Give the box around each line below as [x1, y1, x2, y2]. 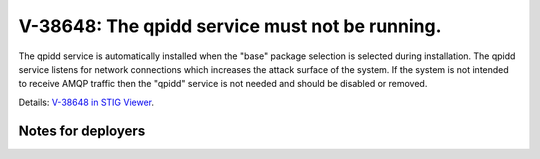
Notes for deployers [18, 122, 146, 139]
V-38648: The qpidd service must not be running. [18, 15, 442, 37]
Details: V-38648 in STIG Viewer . [18, 96, 155, 108]
